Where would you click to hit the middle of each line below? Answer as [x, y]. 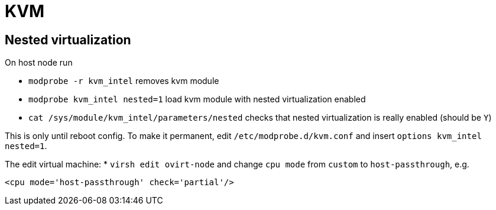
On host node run [39, 63]
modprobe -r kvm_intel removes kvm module [124, 81]
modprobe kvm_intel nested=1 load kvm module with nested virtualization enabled [197, 99]
